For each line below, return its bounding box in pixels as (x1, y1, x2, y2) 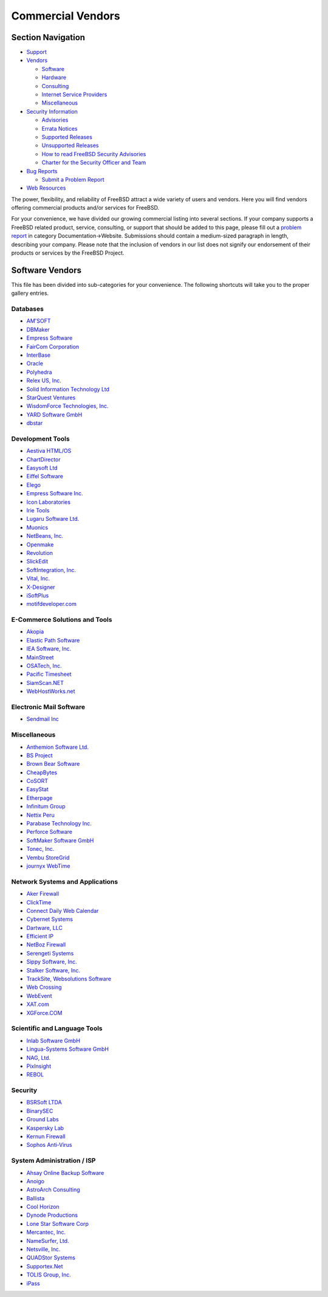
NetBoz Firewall (26, 941, 66, 948)
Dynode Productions (26, 1211, 78, 1219)
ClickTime (26, 898, 52, 906)
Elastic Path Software (26, 636, 80, 644)
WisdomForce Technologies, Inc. (26, 402, 109, 410)
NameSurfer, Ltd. (26, 1237, 69, 1244)
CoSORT (26, 777, 49, 785)
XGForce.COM (26, 1009, 63, 1016)
